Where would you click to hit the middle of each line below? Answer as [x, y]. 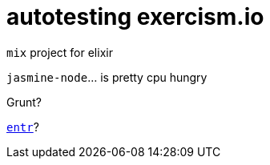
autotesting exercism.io [135, 17]
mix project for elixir [60, 52]
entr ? [23, 127]
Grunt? [24, 102]
